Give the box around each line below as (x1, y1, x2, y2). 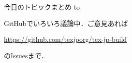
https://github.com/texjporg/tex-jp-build (4, 34, 127, 44)
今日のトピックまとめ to (4, 2, 80, 12)
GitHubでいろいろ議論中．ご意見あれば (4, 18, 128, 28)
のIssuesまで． (4, 50, 48, 60)
